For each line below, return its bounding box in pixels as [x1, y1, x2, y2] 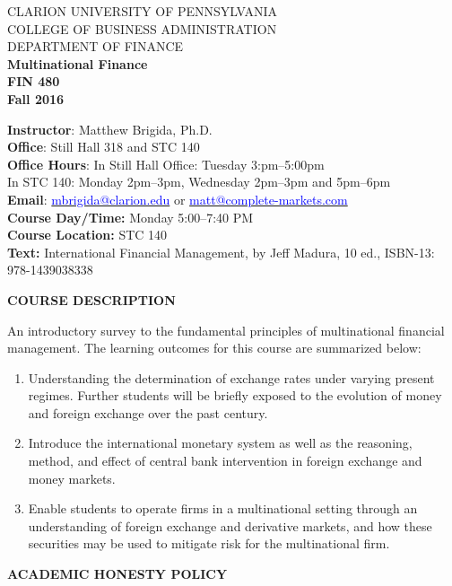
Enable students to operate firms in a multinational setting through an [28, 499, 418, 518]
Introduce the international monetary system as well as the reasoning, [28, 433, 413, 452]
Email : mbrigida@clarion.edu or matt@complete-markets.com [7, 189, 348, 208]
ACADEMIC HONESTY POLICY [7, 564, 228, 583]
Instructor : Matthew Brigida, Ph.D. [7, 119, 213, 138]
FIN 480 [7, 72, 60, 91]
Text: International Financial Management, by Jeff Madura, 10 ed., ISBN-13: [7, 242, 435, 261]
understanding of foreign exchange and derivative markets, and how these [28, 516, 432, 535]
